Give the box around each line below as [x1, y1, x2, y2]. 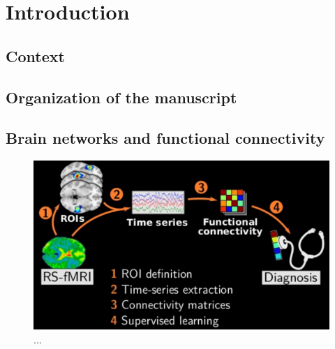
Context [6, 45, 65, 66]
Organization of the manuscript [6, 86, 237, 107]
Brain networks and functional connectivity [6, 127, 325, 149]
